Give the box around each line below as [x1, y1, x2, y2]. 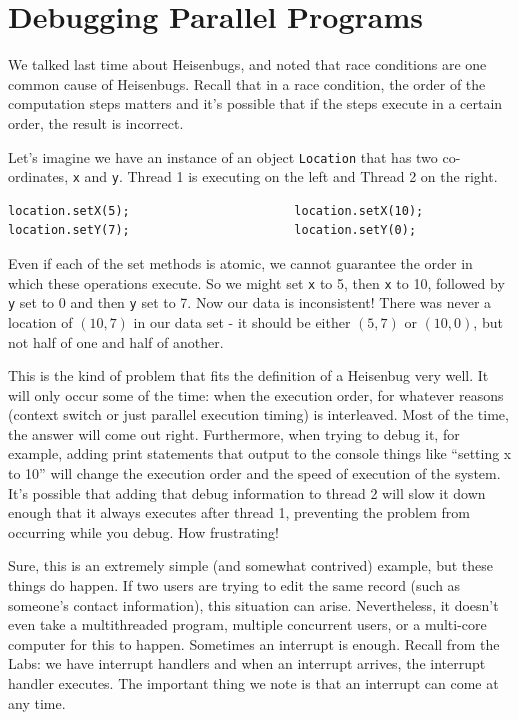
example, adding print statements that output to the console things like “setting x [8, 443, 512, 464]
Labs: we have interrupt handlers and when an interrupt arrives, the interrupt [8, 653, 486, 674]
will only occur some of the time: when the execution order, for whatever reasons [8, 384, 504, 405]
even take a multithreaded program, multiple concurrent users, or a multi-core [8, 614, 487, 635]
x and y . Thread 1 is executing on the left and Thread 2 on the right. [72, 166, 498, 187]
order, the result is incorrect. [8, 112, 184, 133]
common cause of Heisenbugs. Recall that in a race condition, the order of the [8, 73, 486, 94]
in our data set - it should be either [133, 311, 351, 332]
